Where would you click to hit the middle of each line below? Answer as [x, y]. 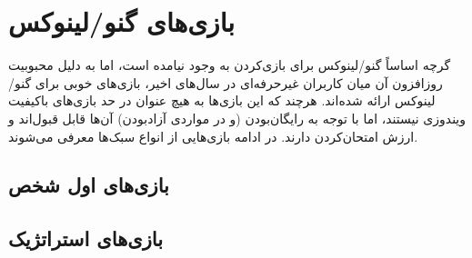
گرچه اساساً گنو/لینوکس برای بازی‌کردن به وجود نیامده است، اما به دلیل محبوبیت [230, 65]
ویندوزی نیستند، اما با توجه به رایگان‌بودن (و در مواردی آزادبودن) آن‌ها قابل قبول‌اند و [237, 118]
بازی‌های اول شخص [89, 185]
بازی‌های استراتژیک [86, 238]
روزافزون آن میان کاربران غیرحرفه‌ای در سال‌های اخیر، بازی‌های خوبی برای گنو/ [226, 82]
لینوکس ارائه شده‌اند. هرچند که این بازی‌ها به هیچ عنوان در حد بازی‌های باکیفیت [222, 100]
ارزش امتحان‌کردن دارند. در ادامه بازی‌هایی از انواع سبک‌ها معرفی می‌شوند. [213, 136]
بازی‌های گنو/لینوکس [121, 21]
